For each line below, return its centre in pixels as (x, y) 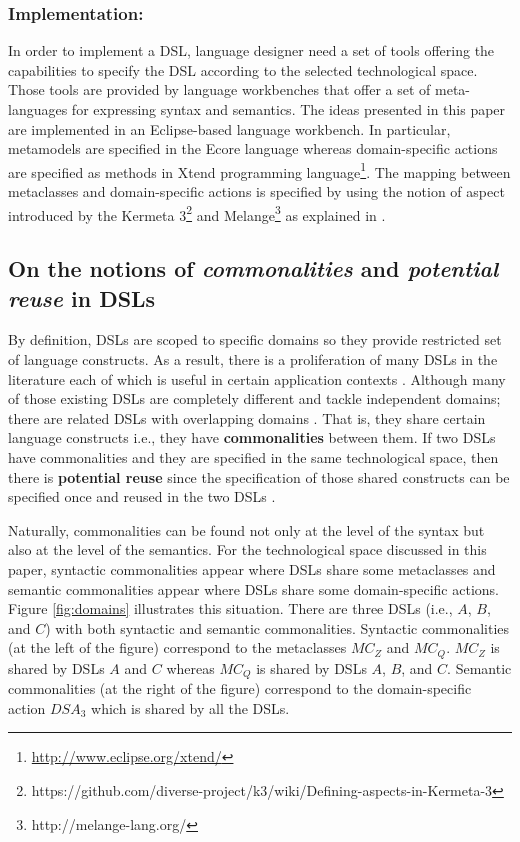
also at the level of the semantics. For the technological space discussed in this (247, 549)
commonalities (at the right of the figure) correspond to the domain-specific (240, 688)
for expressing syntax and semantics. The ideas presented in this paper (288, 109)
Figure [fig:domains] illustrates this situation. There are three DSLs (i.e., (230, 608)
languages (38, 109)
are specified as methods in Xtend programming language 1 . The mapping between (259, 170)
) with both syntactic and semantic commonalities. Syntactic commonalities (277, 627)
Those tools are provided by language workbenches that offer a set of (219, 89)
